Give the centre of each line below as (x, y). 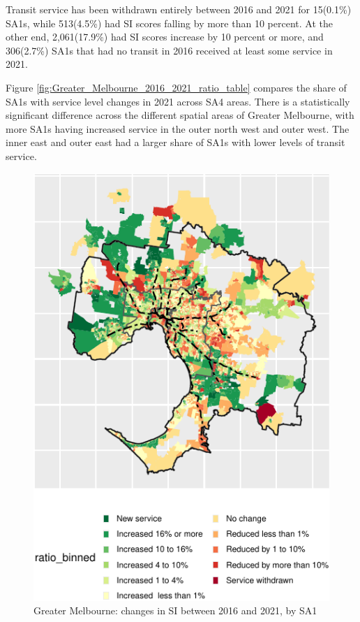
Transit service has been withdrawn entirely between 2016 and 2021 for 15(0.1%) (179, 9)
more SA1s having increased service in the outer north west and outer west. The (178, 128)
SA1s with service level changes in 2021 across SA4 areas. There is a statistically (178, 101)
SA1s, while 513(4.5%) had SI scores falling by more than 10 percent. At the (169, 23)
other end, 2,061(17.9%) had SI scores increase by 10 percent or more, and (165, 37)
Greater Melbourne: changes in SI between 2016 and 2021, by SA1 (175, 610)
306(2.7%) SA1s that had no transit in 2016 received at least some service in (169, 50)
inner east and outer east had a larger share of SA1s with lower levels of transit (175, 142)
